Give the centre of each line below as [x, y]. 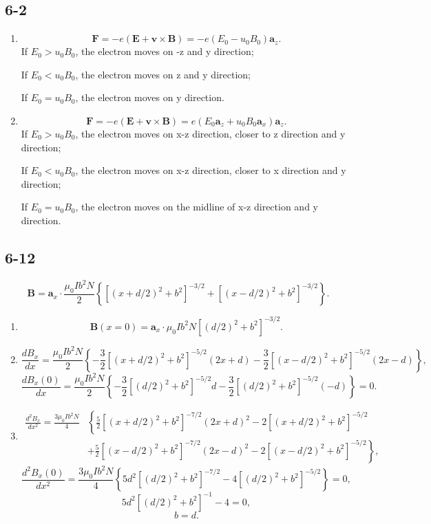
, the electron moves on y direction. [150, 97]
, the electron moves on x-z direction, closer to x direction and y [211, 170]
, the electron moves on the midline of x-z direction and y [197, 207]
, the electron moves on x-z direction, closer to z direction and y [210, 133]
